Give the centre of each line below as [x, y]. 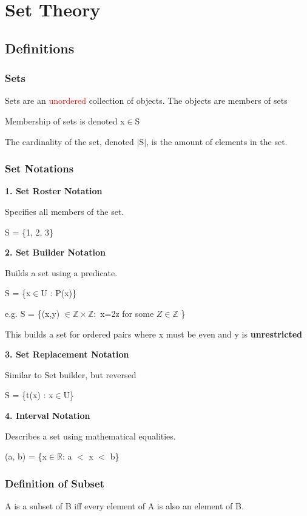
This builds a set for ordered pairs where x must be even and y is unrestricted [154, 334]
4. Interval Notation [48, 415]
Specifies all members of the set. [65, 211]
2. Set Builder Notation [55, 252]
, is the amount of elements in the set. [217, 141]
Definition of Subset [55, 483]
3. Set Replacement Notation [67, 354]
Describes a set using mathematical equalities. [90, 436]
